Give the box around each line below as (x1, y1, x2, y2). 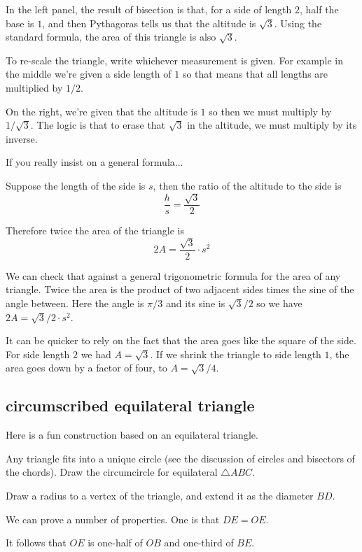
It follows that (6, 535, 67, 550)
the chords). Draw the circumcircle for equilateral (6, 465, 218, 479)
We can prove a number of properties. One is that (6, 511, 220, 526)
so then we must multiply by (209, 104, 332, 118)
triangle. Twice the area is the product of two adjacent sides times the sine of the (6, 282, 354, 297)
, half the (300, 2, 339, 16)
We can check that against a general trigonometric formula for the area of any (6, 268, 341, 283)
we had (81, 346, 111, 361)
